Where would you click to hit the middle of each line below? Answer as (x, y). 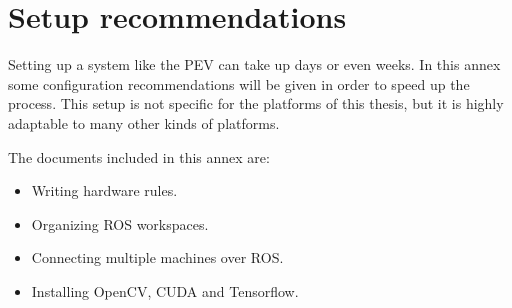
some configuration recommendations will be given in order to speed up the (239, 83)
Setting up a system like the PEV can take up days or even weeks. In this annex (254, 64)
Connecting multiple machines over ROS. (157, 257)
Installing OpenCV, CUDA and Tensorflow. (165, 290)
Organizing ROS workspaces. (120, 223)
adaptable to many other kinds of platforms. (144, 122)
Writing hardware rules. (104, 190)
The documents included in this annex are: (139, 156)
